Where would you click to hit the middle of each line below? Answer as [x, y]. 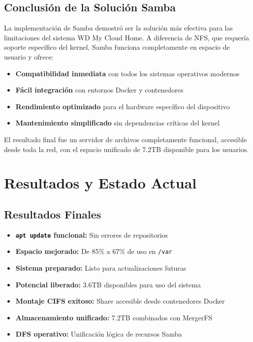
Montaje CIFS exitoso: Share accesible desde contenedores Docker [120, 301]
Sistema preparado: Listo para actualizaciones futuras [101, 268]
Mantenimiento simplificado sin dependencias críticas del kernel [118, 123]
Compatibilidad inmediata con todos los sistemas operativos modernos [127, 73]
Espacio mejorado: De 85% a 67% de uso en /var [94, 251]
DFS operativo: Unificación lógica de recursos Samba [99, 334]
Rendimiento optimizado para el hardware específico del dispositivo [123, 106]
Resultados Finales [53, 214]
